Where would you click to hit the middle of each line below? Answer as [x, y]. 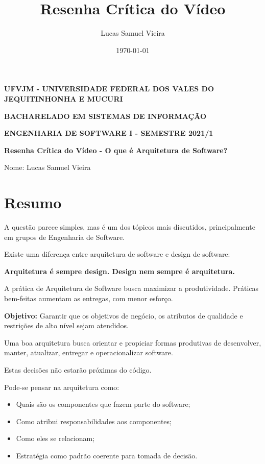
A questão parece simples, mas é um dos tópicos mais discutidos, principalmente [130, 227]
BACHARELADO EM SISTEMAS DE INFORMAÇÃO [105, 116]
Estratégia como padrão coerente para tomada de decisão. [107, 455]
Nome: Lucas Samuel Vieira [47, 167]
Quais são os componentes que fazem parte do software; [103, 404]
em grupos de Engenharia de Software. [65, 237]
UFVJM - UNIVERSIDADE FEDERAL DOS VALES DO [109, 89]
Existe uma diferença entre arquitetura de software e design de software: [117, 254]
